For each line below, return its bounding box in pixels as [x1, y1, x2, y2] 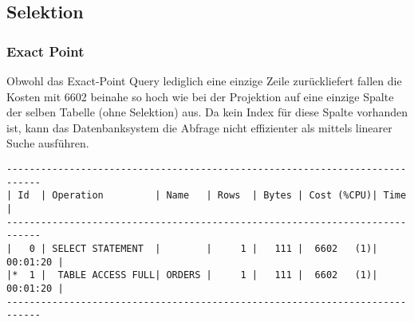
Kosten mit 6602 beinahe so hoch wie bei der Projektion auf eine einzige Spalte [6, 88, 394, 104]
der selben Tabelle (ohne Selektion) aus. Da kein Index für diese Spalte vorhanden [6, 104, 408, 120]
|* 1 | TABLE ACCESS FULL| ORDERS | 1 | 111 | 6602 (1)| [6, 269, 378, 281]
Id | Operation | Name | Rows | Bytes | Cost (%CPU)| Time [18, 190, 407, 202]
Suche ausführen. [6, 135, 89, 151]
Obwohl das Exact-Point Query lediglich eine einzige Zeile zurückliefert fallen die [6, 73, 402, 88]
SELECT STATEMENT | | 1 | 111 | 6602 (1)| [52, 242, 378, 254]
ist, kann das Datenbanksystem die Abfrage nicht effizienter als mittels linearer [6, 119, 392, 135]
